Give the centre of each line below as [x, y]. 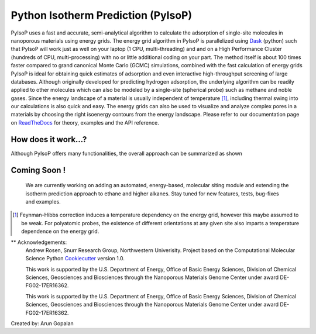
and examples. [43, 201]
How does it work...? [49, 140]
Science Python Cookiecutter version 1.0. [75, 259]
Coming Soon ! [38, 170]
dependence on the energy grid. [60, 232]
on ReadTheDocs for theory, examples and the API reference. [85, 122]
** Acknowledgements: [39, 242]
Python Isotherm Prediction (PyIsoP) [102, 15]
